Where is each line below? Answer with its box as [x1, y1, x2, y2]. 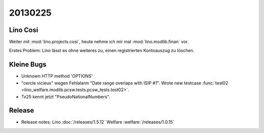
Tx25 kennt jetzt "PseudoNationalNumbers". [21, 94, 110, 99]
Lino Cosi [9, 26, 39, 34]
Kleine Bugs [9, 60, 46, 69]
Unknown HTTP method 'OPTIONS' [21, 73, 93, 79]
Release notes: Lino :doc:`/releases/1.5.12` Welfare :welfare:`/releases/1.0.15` [21, 119, 175, 125]
